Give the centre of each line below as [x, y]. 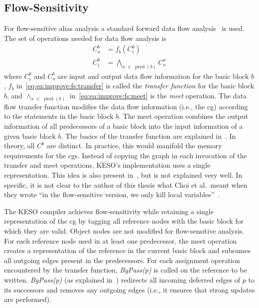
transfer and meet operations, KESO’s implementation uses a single [107, 165]
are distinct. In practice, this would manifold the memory [134, 146]
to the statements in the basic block [59, 116]
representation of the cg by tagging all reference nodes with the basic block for [124, 221]
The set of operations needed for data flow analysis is [85, 38]
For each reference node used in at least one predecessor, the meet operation [121, 240]
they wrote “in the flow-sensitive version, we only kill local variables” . [112, 194]
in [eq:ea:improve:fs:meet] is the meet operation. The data [158, 95]
